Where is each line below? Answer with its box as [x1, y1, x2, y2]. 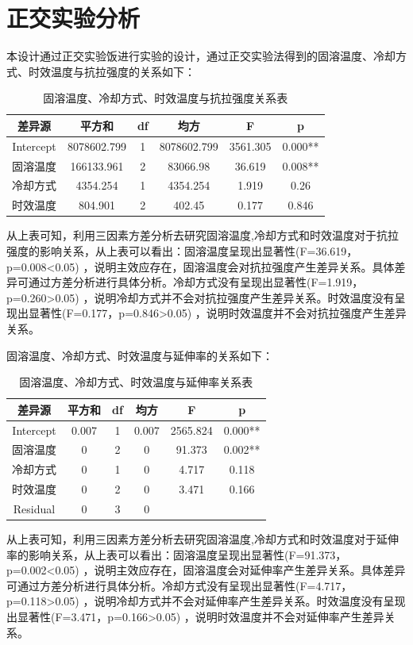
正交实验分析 [6, 2, 141, 34]
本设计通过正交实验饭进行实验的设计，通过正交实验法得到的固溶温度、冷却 [6, 48, 396, 64]
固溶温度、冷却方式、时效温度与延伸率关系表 [19, 374, 253, 390]
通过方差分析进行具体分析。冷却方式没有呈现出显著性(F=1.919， [28, 274, 364, 290]
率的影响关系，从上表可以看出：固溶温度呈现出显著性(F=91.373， [6, 546, 347, 562]
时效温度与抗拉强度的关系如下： [28, 63, 195, 79]
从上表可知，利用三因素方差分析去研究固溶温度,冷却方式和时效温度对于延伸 [6, 531, 399, 547]
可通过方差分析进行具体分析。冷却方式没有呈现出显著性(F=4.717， [6, 577, 353, 593]
